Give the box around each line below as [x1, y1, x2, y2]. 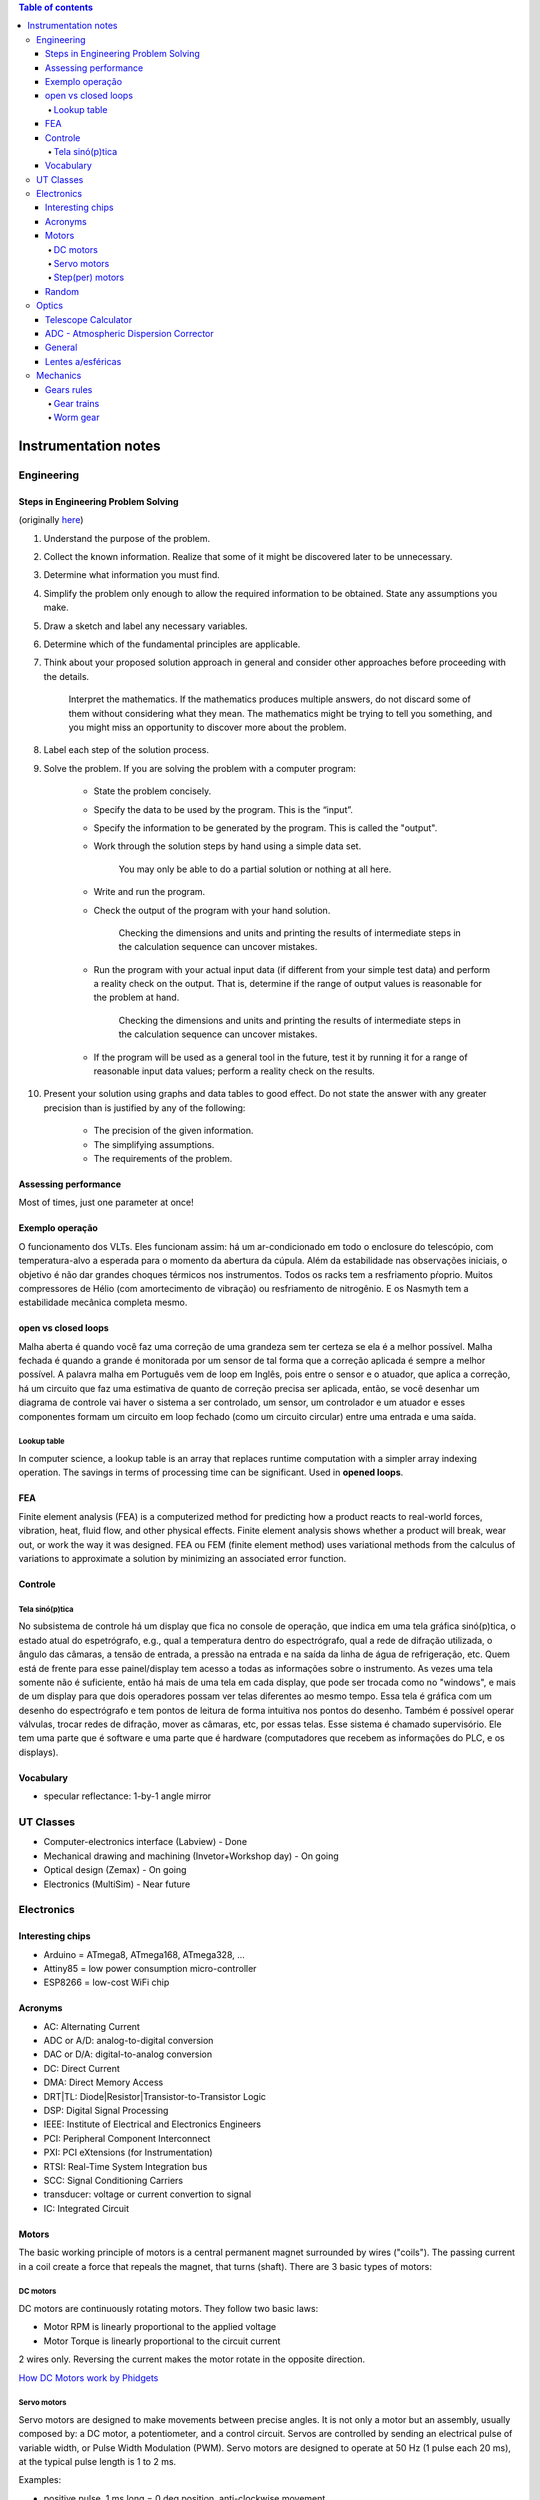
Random [45, 285, 80, 297]
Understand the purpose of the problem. [43, 532, 211, 544]
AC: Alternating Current [43, 2020, 140, 2032]
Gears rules [45, 383, 93, 395]
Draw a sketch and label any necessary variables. [43, 620, 249, 632]
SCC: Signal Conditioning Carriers [43, 2175, 184, 2186]
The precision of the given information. [93, 1125, 254, 1137]
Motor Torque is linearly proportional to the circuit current [43, 2335, 281, 2347]
